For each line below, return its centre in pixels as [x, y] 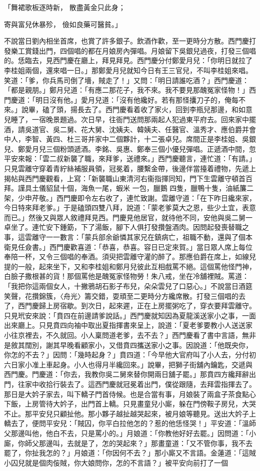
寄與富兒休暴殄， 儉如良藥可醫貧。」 [63, 24]
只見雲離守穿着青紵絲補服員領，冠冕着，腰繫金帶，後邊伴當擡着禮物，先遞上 [130, 168]
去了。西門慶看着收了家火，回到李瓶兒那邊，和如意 [168, 109]
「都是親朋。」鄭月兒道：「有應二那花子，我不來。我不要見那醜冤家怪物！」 [126, 90]
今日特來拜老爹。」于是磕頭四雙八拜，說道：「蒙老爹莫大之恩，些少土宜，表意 [130, 207]
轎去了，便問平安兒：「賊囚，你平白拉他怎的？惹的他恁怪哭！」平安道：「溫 [126, 423]
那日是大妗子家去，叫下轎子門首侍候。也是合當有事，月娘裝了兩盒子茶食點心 [130, 394]
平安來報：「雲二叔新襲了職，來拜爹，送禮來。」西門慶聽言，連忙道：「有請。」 [130, 158]
